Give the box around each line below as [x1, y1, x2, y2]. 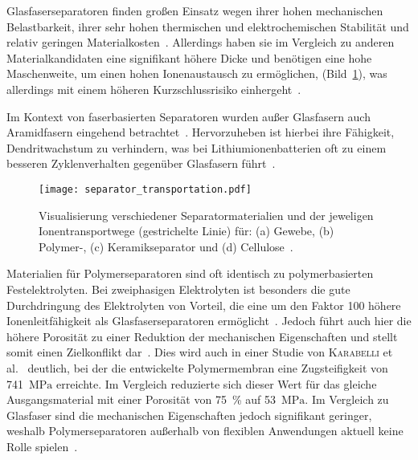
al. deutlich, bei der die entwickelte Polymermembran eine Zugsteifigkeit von [6, 359, 388, 376]
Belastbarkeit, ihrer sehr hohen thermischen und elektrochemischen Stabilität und [6, 18, 409, 35]
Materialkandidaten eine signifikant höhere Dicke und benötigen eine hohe [6, 49, 372, 66]
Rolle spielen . [6, 438, 78, 454]
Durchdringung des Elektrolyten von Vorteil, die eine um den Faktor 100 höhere [6, 296, 401, 313]
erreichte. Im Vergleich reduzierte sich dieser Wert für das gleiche [56, 375, 377, 392]
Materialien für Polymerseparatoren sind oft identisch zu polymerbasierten [6, 265, 374, 282]
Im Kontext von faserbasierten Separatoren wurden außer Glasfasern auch [6, 108, 371, 124]
